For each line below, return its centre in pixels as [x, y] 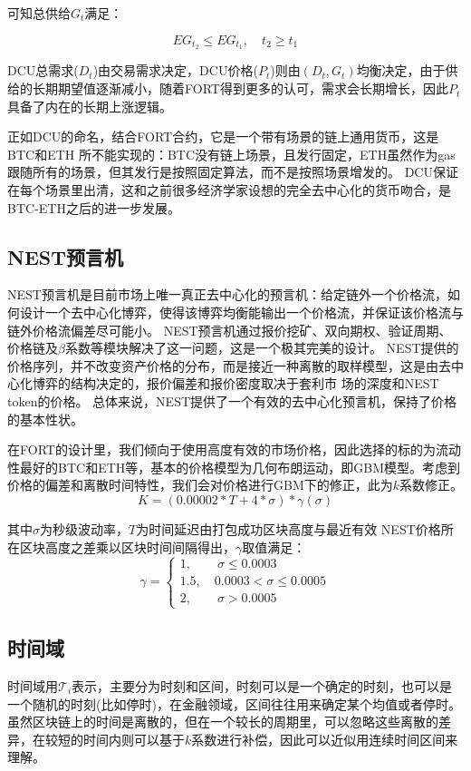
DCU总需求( [43, 70]
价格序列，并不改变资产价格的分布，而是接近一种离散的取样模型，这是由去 [229, 365]
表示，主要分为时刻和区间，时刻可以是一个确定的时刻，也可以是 [262, 685]
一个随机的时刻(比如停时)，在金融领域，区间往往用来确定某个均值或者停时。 [234, 703]
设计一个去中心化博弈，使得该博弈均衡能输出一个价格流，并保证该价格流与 [241, 312]
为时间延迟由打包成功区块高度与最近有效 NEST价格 [288, 528]
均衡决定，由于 [401, 70]
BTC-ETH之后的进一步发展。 [94, 207]
